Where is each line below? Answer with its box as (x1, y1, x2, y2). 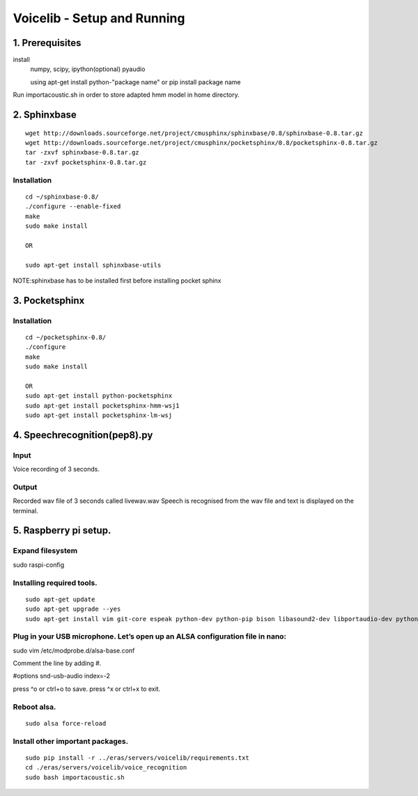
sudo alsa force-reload (25, 719, 107, 727)
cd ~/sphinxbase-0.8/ (25, 192, 99, 201)
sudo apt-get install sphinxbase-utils (25, 261, 162, 269)
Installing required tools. (13, 578, 98, 588)
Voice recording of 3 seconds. (13, 465, 100, 474)
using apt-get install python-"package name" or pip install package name (30, 77, 241, 86)
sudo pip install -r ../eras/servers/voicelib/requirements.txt (25, 754, 250, 762)
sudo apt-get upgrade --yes (25, 605, 121, 613)
